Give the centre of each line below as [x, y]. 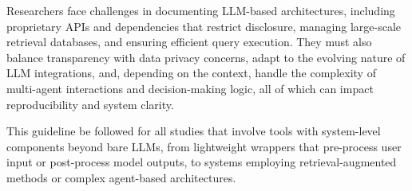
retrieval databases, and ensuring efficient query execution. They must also [189, 42]
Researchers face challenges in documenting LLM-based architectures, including [201, 10]
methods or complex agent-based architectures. [121, 177]
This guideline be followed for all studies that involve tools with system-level [194, 131]
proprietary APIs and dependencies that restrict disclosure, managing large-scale [204, 26]
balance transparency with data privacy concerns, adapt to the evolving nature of [206, 57]
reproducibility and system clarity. [90, 104]
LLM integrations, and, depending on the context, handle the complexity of [191, 73]
